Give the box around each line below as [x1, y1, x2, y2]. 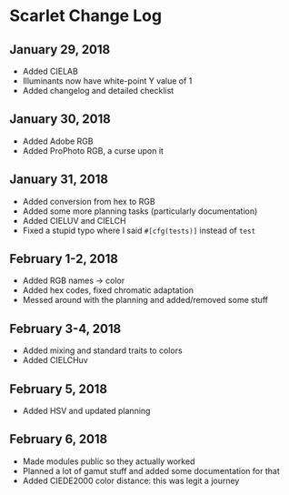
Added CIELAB [22, 66, 79, 76]
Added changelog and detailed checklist [22, 86, 174, 96]
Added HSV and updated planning [22, 406, 151, 417]
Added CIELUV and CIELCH [22, 215, 126, 226]
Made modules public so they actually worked [22, 456, 195, 467]
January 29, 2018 [9, 42, 111, 57]
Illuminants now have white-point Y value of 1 [22, 76, 193, 86]
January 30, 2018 [9, 111, 111, 127]
